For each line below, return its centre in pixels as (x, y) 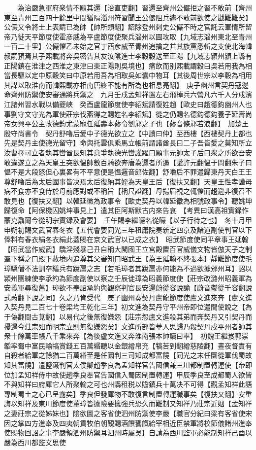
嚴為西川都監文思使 (35, 442)
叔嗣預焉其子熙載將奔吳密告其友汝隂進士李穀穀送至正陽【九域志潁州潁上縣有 (128, 55)
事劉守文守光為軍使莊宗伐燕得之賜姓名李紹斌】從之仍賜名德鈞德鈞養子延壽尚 (128, 114)
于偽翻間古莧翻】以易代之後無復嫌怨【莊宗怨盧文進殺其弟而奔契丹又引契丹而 (128, 316)
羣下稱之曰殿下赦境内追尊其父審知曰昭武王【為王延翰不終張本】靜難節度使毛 (128, 259)
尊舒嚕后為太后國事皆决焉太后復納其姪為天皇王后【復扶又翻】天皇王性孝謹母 (128, 181)
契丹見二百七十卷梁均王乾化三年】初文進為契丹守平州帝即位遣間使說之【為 (131, 307)
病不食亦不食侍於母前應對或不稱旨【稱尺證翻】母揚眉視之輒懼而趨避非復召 (125, 191)
